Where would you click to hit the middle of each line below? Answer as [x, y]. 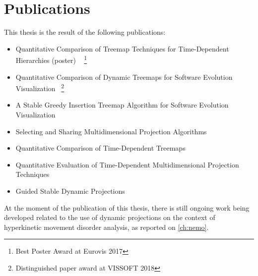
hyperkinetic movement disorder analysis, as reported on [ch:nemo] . [106, 227]
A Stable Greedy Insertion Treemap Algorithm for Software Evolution [122, 105]
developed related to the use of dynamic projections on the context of [110, 217]
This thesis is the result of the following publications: [85, 32]
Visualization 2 [40, 87]
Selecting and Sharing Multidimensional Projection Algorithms [111, 131]
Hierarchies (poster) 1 [51, 59]
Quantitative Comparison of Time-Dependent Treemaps [100, 148]
